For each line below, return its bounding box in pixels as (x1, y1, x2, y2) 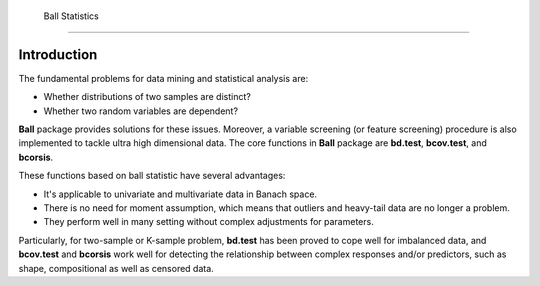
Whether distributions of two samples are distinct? (43, 91, 252, 103)
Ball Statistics (43, 10, 99, 22)
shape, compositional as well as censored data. (18, 262, 214, 274)
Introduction (18, 46, 98, 63)
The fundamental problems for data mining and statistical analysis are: (18, 72, 309, 84)
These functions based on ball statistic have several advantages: (18, 170, 286, 182)
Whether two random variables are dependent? (43, 105, 239, 117)
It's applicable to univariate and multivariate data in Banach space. (43, 188, 318, 200)
